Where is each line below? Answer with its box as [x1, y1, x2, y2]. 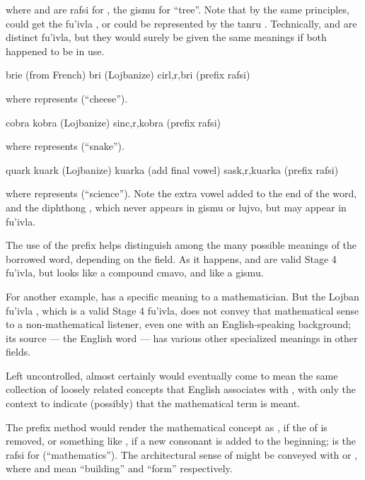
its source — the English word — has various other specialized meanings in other [6, 330, 358, 345]
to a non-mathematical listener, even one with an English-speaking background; [6, 317, 352, 332]
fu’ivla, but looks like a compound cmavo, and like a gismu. [6, 265, 264, 280]
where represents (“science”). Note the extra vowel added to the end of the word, [6, 186, 357, 201]
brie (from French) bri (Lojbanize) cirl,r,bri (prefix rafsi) [6, 67, 250, 82]
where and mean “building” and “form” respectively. [6, 461, 233, 476]
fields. [6, 344, 31, 359]
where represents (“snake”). [6, 139, 124, 153]
